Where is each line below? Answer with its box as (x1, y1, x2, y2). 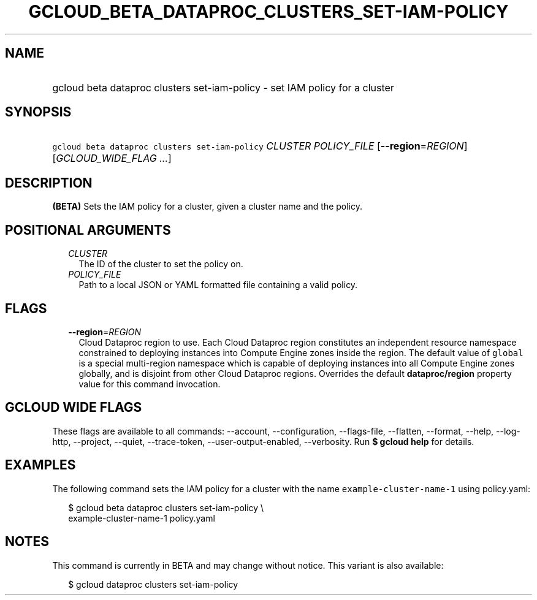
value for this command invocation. (78, 378, 221, 389)
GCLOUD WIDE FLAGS (5, 400, 142, 416)
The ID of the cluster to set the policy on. (78, 259, 243, 270)
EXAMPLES (5, 457, 76, 473)
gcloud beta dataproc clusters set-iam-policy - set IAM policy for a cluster (52, 81, 394, 94)
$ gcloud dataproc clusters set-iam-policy (68, 579, 238, 590)
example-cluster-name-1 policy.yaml (68, 512, 215, 523)
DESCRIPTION (5, 175, 93, 191)
